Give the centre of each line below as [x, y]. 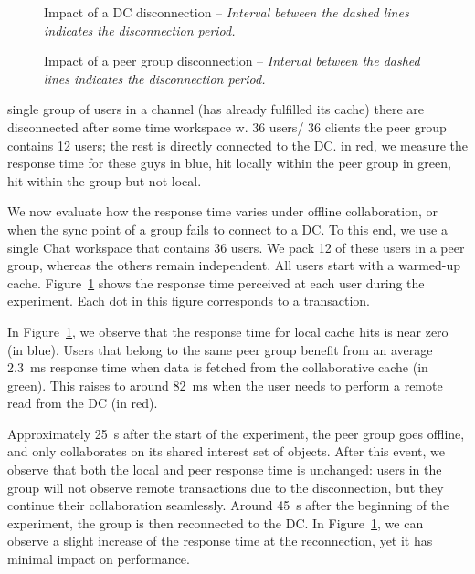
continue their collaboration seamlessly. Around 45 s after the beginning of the [228, 505]
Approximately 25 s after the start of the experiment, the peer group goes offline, [236, 433]
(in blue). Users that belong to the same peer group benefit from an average [220, 349]
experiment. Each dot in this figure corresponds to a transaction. [189, 301]
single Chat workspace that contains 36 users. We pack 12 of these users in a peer [236, 247]
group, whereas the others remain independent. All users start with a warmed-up [234, 265]
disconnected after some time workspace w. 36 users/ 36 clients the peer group [227, 126]
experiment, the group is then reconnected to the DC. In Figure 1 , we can [216, 522]
